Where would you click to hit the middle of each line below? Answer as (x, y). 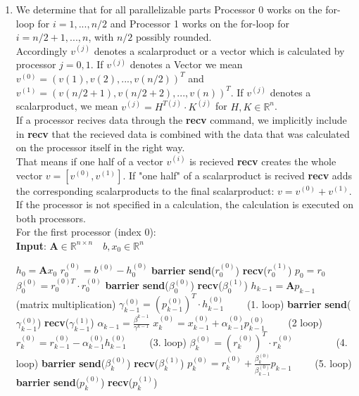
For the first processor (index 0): (86, 232)
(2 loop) (305, 322)
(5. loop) (333, 363)
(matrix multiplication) (66, 304)
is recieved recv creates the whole (263, 161)
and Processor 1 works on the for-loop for (200, 23)
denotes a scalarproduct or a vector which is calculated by (219, 50)
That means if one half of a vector (89, 161)
